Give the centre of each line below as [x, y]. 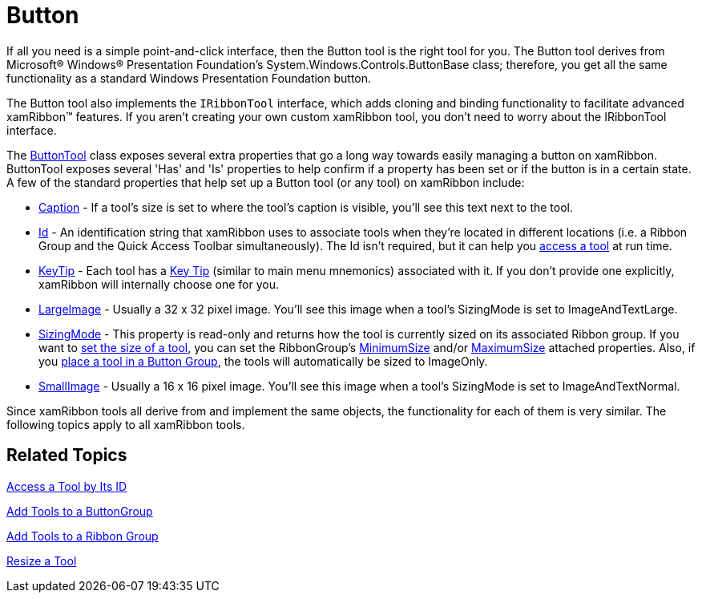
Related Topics [67, 455]
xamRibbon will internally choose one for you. [159, 284]
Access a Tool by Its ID [67, 486]
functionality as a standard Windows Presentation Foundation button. [189, 78]
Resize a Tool [42, 561]
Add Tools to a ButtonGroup [80, 511]
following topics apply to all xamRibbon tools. [126, 424]
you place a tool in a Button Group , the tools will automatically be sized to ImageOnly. [263, 361]
